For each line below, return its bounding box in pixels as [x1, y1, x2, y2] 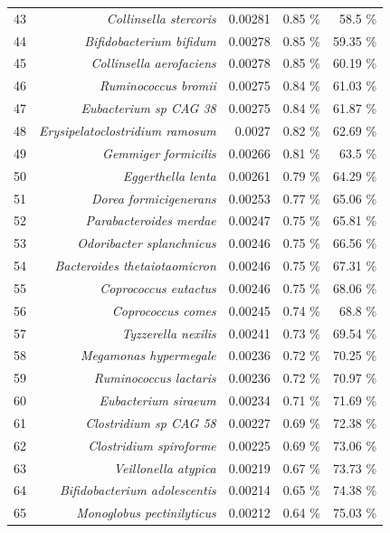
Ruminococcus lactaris [93, 368, 216, 387]
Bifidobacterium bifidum [84, 31, 216, 50]
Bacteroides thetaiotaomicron [54, 256, 216, 275]
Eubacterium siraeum [99, 391, 216, 410]
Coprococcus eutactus [100, 278, 216, 297]
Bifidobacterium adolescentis [59, 481, 216, 500]
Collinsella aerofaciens [90, 53, 216, 72]
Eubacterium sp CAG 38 [81, 99, 216, 118]
